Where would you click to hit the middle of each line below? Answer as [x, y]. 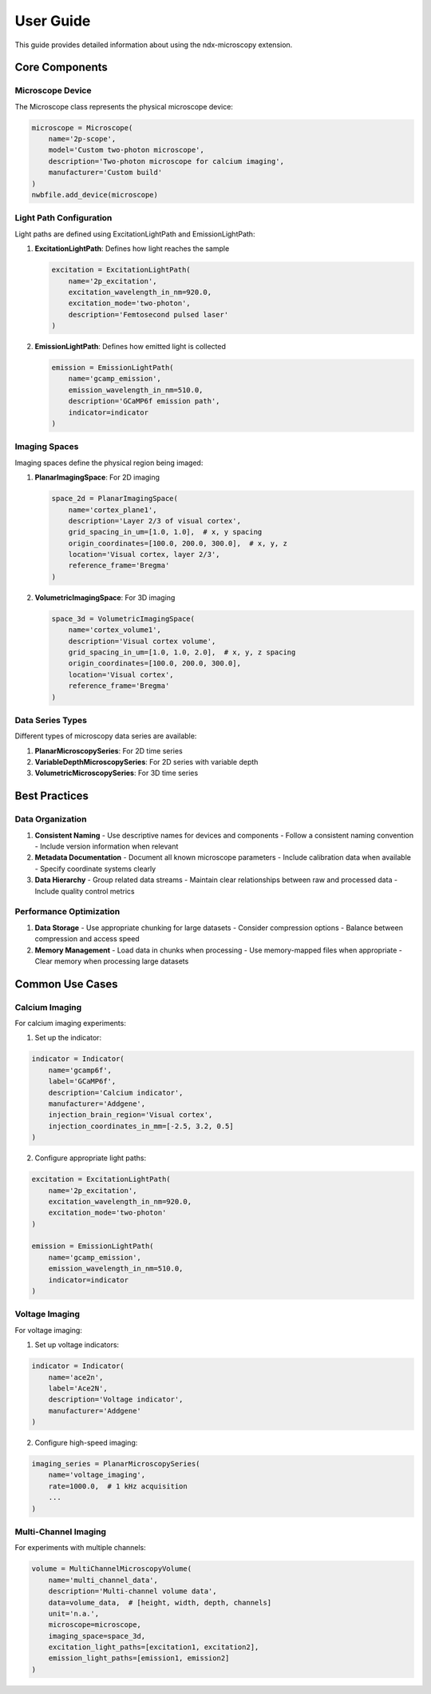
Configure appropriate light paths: [91, 1158]
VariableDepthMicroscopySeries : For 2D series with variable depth [146, 762]
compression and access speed [87, 939]
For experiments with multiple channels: [81, 1548]
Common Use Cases [67, 984]
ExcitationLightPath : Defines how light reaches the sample [132, 249]
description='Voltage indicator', [116, 1400]
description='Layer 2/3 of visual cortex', [154, 521]
